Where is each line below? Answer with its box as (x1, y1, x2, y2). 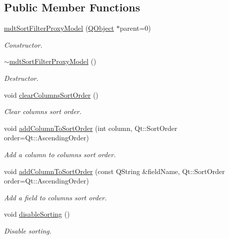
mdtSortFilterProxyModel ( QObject (4, 23, 114, 33)
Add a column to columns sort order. (4, 149, 116, 159)
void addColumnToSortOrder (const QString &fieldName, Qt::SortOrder (4, 166, 225, 176)
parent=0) (120, 23, 151, 33)
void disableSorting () (4, 209, 70, 219)
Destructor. (4, 72, 39, 83)
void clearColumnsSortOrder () (4, 89, 99, 100)
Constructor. (4, 39, 43, 50)
